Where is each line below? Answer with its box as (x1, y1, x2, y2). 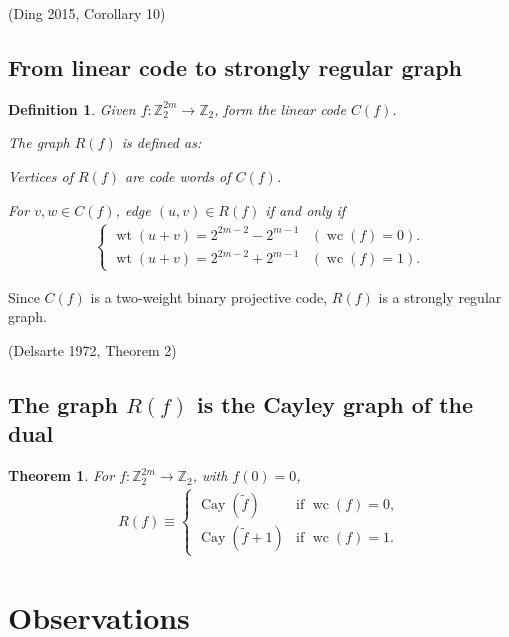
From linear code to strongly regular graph (8, 51, 462, 82)
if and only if (265, 199, 346, 220)
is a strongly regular (378, 286, 502, 307)
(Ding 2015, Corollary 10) (8, 3, 166, 23)
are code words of (124, 165, 231, 186)
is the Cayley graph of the (196, 388, 474, 419)
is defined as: (121, 132, 202, 153)
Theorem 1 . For (8, 465, 115, 486)
